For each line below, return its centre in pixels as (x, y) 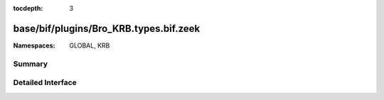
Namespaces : (34, 45)
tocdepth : (28, 8)
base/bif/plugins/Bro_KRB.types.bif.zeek (107, 28)
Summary (31, 64)
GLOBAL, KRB (90, 45)
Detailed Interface (45, 83)
